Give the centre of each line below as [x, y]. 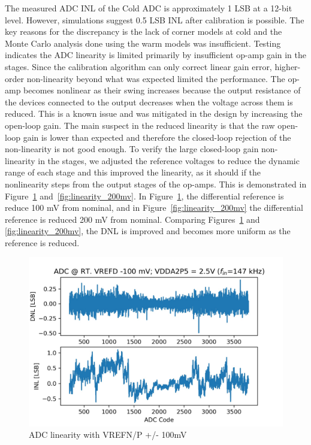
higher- [288, 66]
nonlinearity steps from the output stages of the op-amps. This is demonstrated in [156, 184]
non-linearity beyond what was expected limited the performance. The [156, 78]
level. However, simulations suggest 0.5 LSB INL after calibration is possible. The [155, 19]
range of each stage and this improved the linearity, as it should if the [133, 172]
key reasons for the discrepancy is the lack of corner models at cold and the [144, 31]
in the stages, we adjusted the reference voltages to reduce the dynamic [169, 160]
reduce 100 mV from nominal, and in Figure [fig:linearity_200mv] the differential [154, 208]
